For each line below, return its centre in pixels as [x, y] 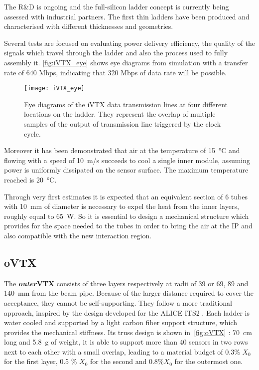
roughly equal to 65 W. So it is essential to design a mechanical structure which [127, 216]
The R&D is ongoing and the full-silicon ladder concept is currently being [117, 6]
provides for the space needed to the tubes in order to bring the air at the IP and [128, 226]
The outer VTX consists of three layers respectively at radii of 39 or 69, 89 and [126, 283]
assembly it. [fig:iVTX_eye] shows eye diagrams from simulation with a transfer [126, 62]
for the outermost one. [209, 361]
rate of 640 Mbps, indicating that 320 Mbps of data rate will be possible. [115, 72]
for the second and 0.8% [127, 361]
